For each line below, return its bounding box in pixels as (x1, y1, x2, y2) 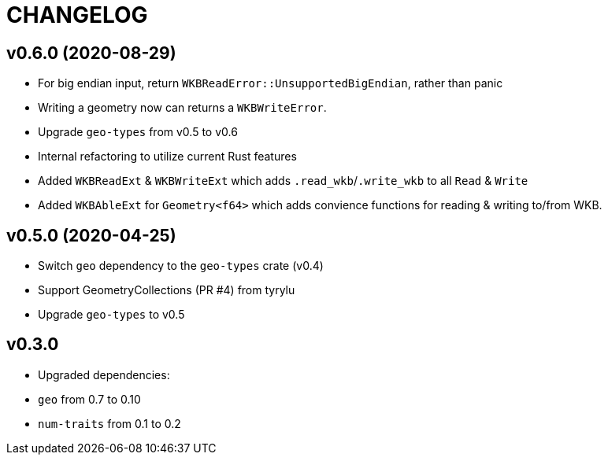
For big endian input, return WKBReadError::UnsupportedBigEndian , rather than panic (38, 76, 503, 90)
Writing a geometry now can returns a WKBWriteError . (38, 101, 327, 115)
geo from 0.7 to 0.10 (38, 392, 141, 406)
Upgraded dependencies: (38, 367, 170, 382)
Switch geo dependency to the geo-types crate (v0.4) (38, 259, 324, 273)
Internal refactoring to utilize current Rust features (38, 149, 297, 164)
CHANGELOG (6, 2, 148, 28)
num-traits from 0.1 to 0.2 (38, 416, 181, 430)
